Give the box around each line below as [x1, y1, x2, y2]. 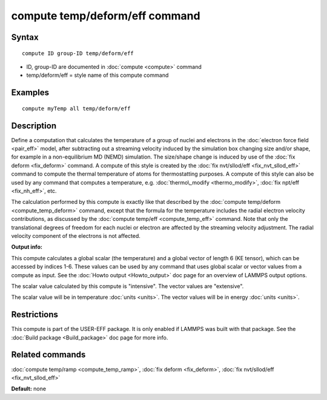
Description [11, 120, 57, 131]
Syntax [11, 32, 39, 42]
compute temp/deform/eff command [11, 9, 200, 22]
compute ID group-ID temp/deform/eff [22, 50, 134, 57]
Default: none [11, 385, 47, 393]
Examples [11, 88, 50, 98]
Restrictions [11, 309, 59, 320]
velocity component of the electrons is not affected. [11, 232, 140, 239]
